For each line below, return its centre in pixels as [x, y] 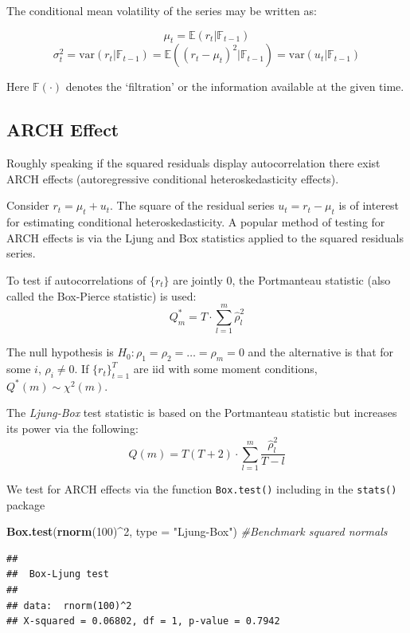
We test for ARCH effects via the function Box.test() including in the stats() [202, 488]
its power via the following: [72, 429]
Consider [28, 205]
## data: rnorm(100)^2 [69, 605]
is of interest [369, 205]
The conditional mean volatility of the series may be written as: [162, 10]
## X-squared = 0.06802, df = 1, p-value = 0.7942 [143, 621]
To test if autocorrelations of [76, 279]
